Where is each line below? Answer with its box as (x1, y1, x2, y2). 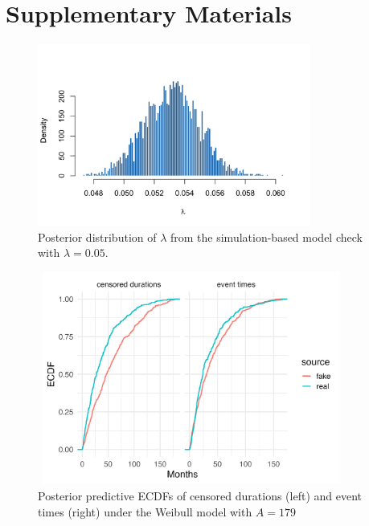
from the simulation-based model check (170, 228, 363, 245)
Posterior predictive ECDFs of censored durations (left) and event (38, 487, 363, 504)
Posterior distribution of (38, 228, 157, 245)
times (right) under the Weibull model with (38, 503, 252, 520)
